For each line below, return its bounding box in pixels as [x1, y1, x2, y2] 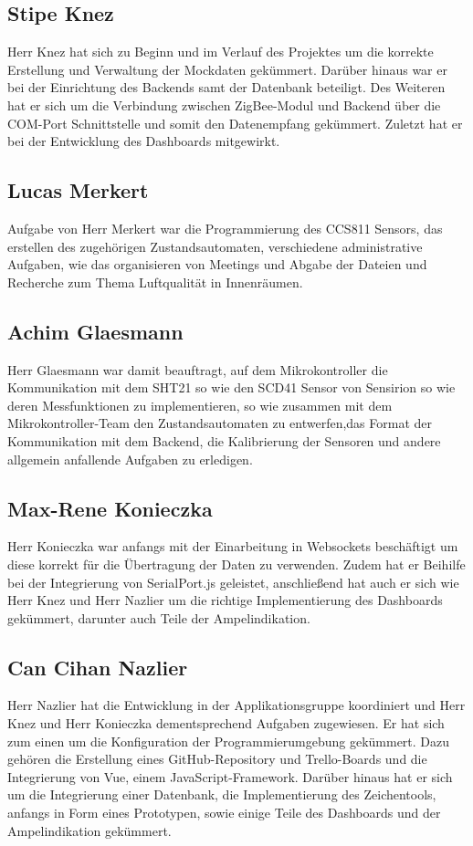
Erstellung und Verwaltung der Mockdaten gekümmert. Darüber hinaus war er [7, 59, 447, 78]
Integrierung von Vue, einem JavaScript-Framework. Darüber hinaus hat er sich [7, 767, 453, 786]
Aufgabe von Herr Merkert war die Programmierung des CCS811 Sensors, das [7, 218, 443, 237]
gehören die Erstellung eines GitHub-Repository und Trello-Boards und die [7, 749, 427, 768]
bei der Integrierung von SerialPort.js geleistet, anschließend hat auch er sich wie [7, 572, 459, 591]
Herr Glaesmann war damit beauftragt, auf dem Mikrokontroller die [7, 360, 388, 379]
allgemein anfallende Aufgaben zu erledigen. [7, 449, 253, 468]
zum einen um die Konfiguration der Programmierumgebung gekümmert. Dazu [7, 731, 450, 750]
